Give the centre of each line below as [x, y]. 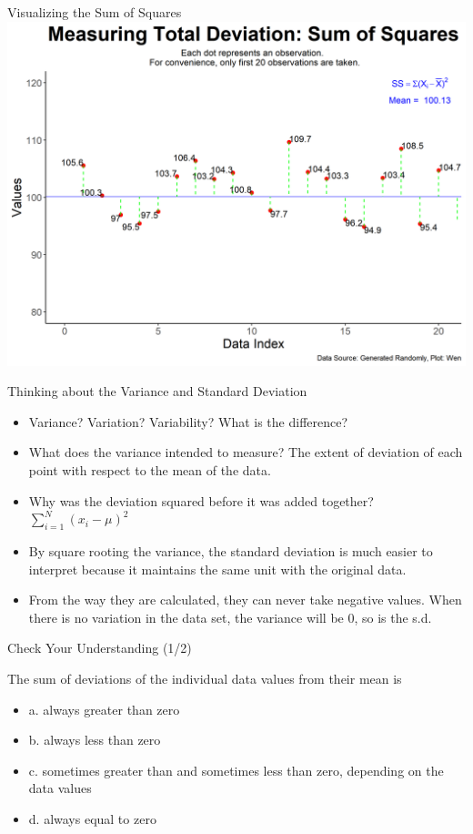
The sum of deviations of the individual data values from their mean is [205, 678]
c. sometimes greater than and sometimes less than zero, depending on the [236, 770]
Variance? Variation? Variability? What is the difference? [188, 421]
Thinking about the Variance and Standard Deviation [157, 391]
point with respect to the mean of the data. [150, 469]
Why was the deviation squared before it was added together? [201, 500]
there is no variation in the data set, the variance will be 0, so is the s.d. [230, 617]
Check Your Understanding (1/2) [100, 648]
